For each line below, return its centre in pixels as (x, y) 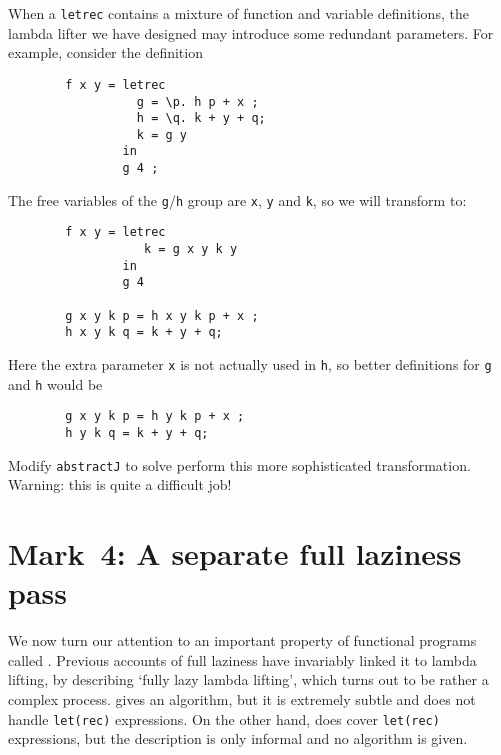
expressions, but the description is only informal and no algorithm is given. (238, 738)
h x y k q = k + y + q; (144, 332)
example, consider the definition (105, 52)
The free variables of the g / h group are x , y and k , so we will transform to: (237, 199)
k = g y (161, 134)
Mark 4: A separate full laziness (235, 553)
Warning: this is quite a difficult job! (120, 484)
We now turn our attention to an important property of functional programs (242, 640)
